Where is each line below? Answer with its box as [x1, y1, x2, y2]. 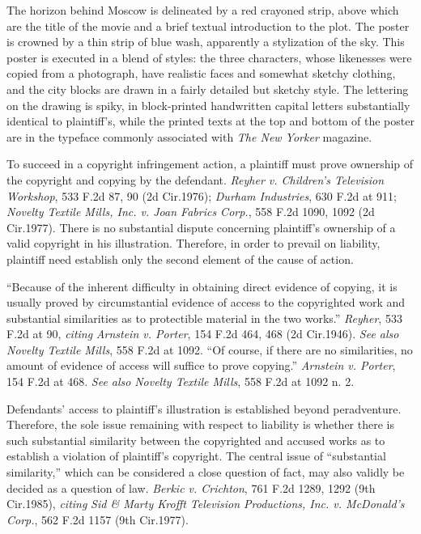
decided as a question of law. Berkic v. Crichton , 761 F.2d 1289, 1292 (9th [6, 479, 376, 496]
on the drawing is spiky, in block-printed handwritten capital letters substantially [6, 96, 410, 113]
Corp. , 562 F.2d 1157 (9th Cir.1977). [6, 511, 189, 528]
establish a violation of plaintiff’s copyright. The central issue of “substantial [6, 447, 386, 464]
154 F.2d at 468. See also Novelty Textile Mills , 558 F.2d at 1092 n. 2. [6, 373, 355, 390]
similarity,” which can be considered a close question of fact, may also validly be [6, 464, 405, 481]
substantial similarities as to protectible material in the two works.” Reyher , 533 [6, 309, 402, 326]
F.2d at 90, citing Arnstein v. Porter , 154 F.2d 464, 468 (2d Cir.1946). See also [6, 325, 399, 342]
